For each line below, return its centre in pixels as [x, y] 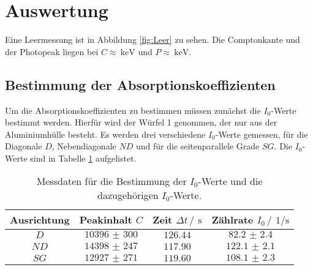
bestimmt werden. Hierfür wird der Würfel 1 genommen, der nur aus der [141, 122]
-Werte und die [230, 181]
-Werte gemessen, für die [262, 134]
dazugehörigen [128, 195]
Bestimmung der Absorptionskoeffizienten [140, 84]
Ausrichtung [40, 220]
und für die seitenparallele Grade [198, 146]
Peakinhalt [106, 220]
